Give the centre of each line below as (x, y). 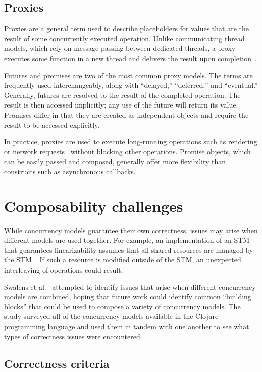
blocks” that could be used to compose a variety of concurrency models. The (122, 306)
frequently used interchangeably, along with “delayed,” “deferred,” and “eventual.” (131, 85)
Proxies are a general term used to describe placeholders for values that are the (127, 29)
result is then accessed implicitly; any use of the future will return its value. (121, 105)
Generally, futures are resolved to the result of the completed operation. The (122, 95)
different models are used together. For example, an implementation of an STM (127, 240)
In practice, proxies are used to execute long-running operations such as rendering (131, 142)
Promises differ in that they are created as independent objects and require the (126, 114)
